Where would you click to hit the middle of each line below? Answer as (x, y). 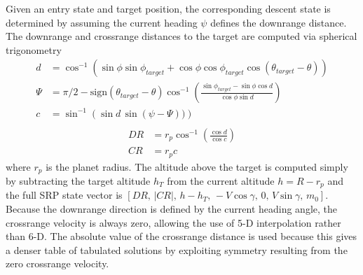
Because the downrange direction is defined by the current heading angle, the (172, 209)
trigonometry (34, 49)
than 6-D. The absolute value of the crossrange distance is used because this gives (181, 236)
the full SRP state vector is (64, 195)
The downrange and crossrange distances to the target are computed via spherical (181, 36)
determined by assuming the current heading (102, 22)
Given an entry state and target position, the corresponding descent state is (168, 8)
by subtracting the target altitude (78, 180)
